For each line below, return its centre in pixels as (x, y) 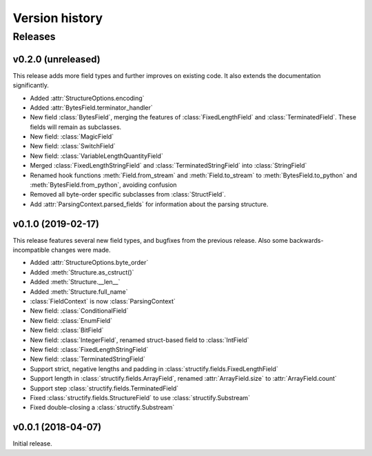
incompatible (31, 250)
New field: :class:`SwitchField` (73, 146)
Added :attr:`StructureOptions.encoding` (87, 98)
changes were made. (81, 250)
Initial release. (32, 444)
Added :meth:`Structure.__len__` (75, 282)
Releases (34, 37)
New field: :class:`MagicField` (72, 137)
